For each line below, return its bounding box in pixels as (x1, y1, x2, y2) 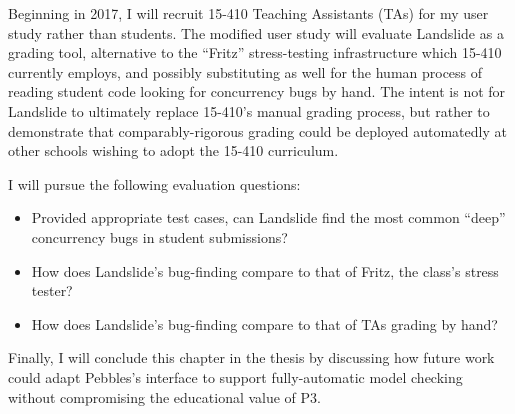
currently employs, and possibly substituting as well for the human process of (8, 61, 483, 82)
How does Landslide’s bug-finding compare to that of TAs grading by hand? (31, 313, 498, 334)
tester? (31, 280, 73, 301)
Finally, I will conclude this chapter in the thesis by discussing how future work (8, 347, 495, 368)
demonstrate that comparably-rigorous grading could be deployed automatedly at (8, 120, 507, 141)
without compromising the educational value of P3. (8, 386, 321, 407)
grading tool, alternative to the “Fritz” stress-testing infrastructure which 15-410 (8, 42, 502, 63)
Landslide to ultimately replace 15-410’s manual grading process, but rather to (8, 100, 490, 121)
